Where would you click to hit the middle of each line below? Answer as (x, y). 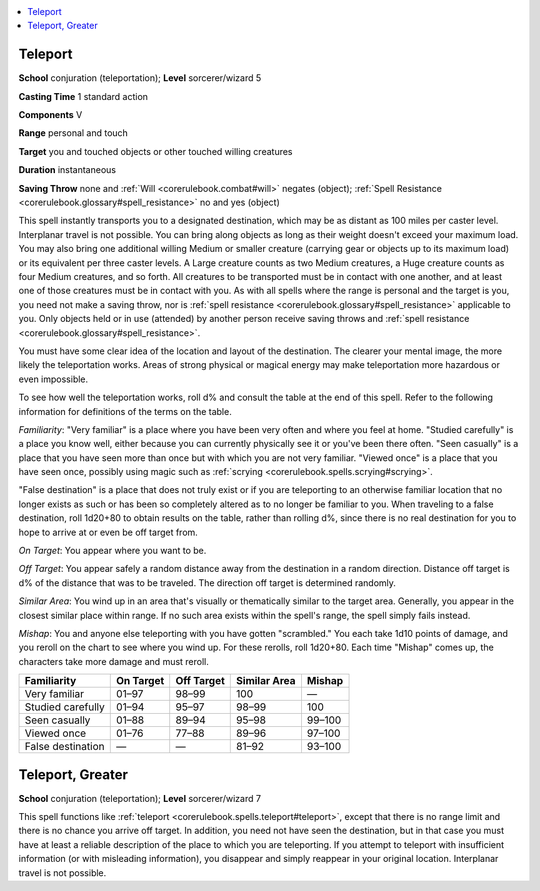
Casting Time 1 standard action (83, 96)
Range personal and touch (73, 133)
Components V (50, 115)
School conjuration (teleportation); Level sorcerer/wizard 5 (140, 78)
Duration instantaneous (67, 170)
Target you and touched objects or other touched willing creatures (156, 151)
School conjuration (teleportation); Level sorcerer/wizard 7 (140, 798)
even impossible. (53, 379)
